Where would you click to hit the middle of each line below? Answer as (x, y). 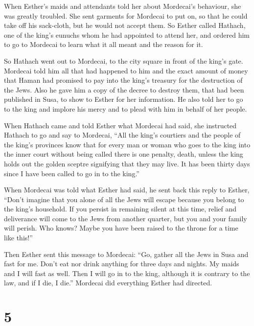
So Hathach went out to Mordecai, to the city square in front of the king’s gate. (124, 60)
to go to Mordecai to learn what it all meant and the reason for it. (104, 44)
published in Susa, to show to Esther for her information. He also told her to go (124, 99)
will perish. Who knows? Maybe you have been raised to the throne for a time (121, 228)
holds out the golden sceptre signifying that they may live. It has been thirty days (127, 163)
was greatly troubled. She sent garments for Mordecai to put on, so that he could (126, 15)
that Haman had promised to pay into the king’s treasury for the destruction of (123, 80)
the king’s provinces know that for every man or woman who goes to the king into (127, 144)
